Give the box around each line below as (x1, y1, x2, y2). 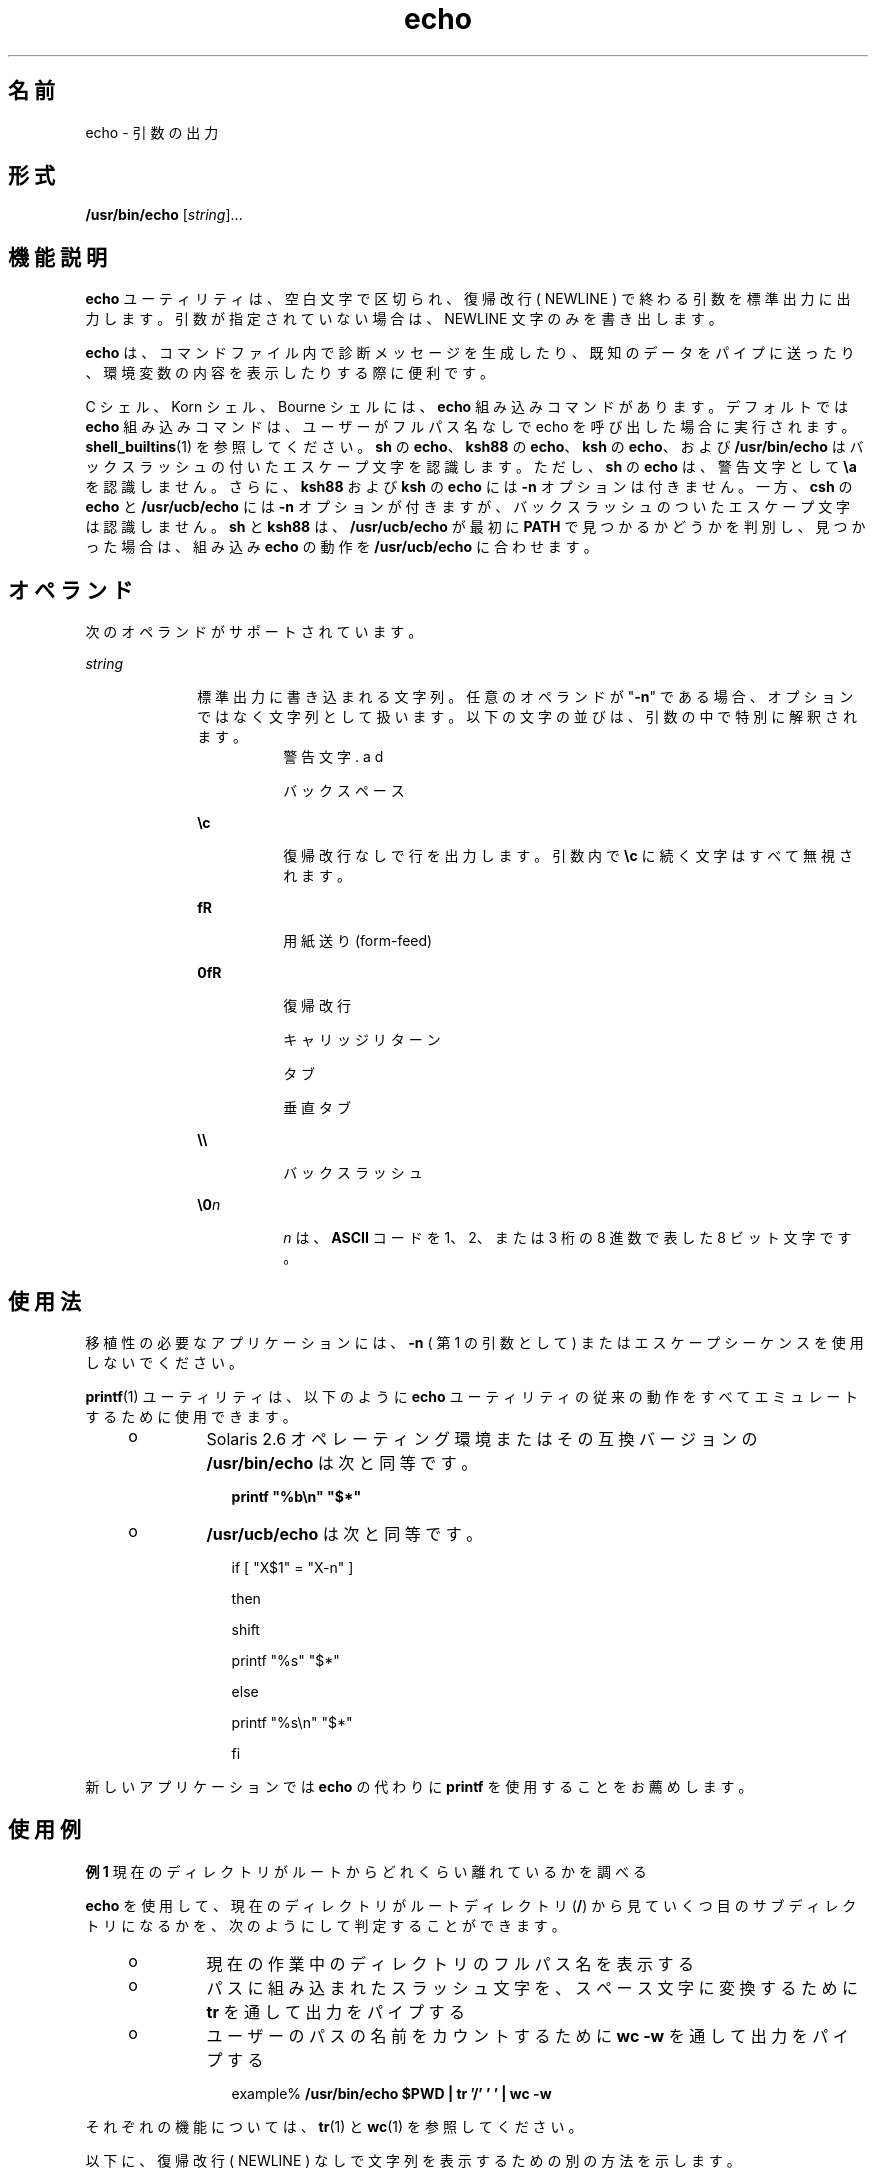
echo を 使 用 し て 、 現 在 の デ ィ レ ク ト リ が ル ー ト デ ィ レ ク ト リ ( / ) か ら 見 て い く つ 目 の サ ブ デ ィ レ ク (85, 1896, 857, 1914)
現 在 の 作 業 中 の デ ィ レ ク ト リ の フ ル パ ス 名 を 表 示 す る (206, 1953, 695, 1974)
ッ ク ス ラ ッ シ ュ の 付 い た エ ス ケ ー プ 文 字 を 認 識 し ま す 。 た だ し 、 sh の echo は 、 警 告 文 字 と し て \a (85, 458, 857, 476)
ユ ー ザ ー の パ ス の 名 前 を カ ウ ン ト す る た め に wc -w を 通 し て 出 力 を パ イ (206, 2025, 849, 2046)
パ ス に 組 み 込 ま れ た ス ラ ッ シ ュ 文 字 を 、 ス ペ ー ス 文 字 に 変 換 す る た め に (206, 1977, 859, 1998)
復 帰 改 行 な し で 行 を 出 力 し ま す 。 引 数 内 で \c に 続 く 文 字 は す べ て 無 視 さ (283, 847, 853, 865)
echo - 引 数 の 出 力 (85, 123, 219, 141)
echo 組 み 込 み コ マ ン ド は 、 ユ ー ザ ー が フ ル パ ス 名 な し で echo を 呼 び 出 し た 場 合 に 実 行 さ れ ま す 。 (85, 418, 856, 436)
